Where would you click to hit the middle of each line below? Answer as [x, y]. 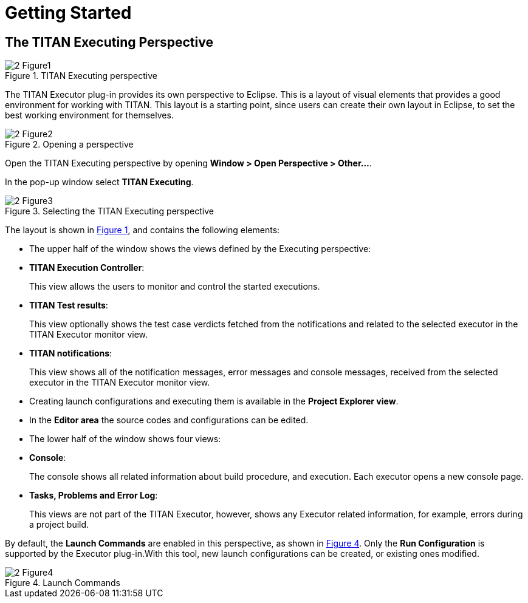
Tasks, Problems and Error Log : [94, 496]
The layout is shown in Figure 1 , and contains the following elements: [142, 230]
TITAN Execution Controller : [87, 268]
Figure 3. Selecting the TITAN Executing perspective [109, 211]
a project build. [59, 525]
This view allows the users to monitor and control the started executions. [175, 287]
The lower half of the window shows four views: [125, 439]
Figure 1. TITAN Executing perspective [81, 76]
